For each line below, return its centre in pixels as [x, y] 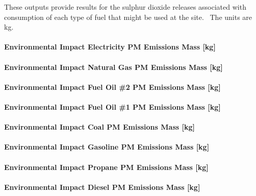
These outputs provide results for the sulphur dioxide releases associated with [125, 7]
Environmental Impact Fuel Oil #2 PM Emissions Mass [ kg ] [112, 87]
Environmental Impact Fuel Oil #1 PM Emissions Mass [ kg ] [112, 106]
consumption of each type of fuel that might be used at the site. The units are [128, 17]
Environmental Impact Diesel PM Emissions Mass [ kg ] [102, 187]
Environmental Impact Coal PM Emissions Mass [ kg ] [99, 127]
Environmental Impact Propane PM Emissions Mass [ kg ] [106, 167]
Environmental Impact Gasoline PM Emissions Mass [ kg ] [107, 147]
